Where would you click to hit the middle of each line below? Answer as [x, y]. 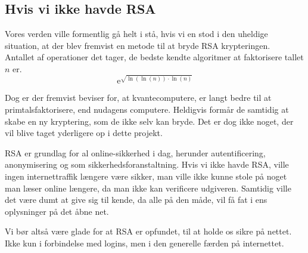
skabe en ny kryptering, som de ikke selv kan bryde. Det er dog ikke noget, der [149, 121]
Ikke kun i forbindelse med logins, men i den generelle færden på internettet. [144, 243]
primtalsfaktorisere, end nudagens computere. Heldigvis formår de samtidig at [147, 109]
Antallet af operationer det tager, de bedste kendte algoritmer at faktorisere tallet [154, 57]
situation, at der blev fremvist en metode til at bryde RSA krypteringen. [138, 45]
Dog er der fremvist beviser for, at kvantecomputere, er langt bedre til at [138, 98]
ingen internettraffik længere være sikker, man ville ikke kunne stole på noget [146, 176]
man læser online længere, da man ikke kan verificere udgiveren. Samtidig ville [148, 188]
